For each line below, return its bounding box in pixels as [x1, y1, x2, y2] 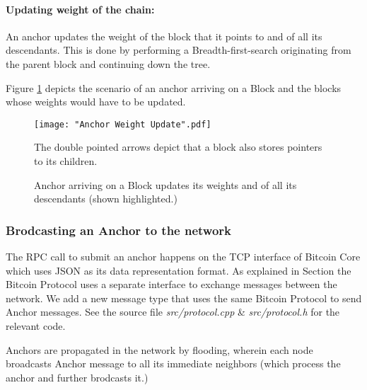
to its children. [34, 154, 98, 168]
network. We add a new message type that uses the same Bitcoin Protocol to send [6, 290, 362, 305]
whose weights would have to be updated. [6, 94, 186, 109]
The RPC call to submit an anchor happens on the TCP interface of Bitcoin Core [6, 249, 361, 264]
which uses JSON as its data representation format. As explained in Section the [6, 263, 351, 277]
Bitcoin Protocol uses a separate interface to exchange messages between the [6, 277, 337, 292]
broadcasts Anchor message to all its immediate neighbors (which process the [6, 356, 341, 371]
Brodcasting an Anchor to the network [6, 221, 232, 239]
